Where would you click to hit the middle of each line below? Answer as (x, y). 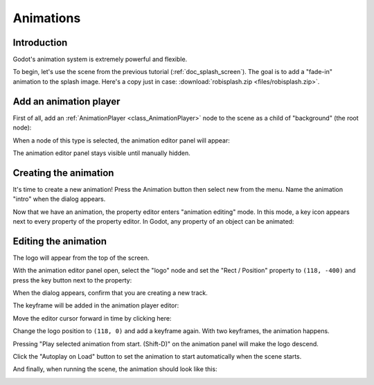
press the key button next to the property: (72, 280)
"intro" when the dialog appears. (59, 199)
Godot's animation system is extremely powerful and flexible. (100, 60)
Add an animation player (66, 101)
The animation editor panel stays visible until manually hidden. (101, 153)
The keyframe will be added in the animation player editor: (96, 305)
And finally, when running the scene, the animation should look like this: (115, 369)
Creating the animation (63, 173)
